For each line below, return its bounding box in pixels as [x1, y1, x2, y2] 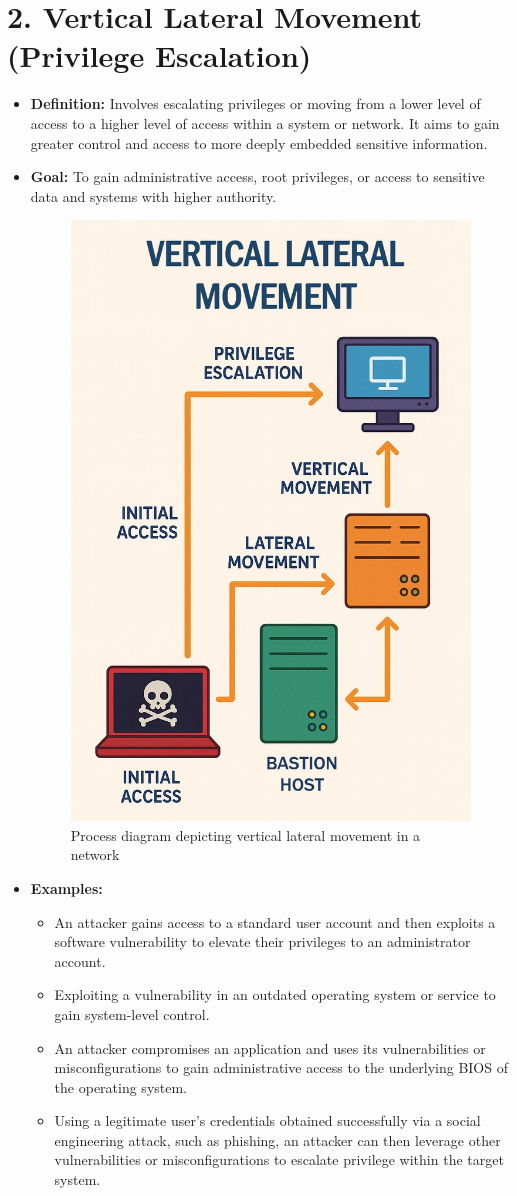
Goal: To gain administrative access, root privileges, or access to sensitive [30, 166, 485, 187]
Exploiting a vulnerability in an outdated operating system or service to [54, 984, 496, 1005]
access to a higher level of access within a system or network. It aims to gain [30, 112, 500, 133]
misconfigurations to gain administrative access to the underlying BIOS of [54, 1057, 508, 1078]
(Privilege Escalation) [7, 35, 312, 76]
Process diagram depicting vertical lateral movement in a [70, 824, 421, 845]
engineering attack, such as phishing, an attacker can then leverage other [54, 1129, 501, 1150]
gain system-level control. [54, 1003, 210, 1024]
